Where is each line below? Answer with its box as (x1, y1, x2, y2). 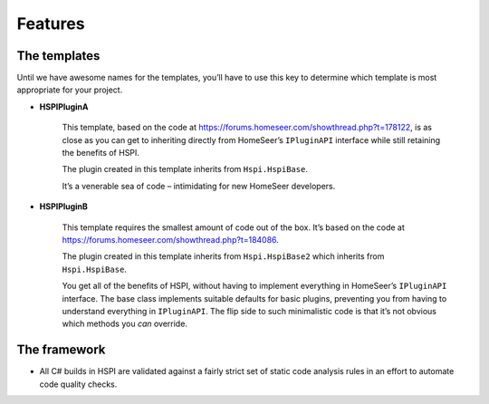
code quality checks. (39, 379, 118, 390)
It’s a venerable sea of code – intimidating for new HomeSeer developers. (62, 180, 336, 191)
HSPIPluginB (39, 201, 88, 212)
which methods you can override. (62, 318, 187, 330)
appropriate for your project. (16, 84, 123, 95)
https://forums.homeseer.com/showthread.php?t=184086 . (62, 234, 280, 245)
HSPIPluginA (39, 101, 90, 112)
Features (16, 14, 85, 34)
